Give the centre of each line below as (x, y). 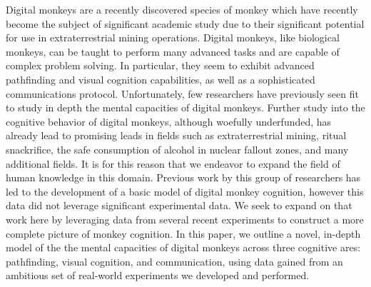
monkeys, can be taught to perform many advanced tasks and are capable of (173, 51)
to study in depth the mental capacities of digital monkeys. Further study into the (185, 107)
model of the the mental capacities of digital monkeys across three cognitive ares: (183, 247)
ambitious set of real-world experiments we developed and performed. (158, 275)
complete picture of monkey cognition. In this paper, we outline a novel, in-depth (183, 233)
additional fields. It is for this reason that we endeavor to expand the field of (173, 163)
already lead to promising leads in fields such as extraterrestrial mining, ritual (176, 135)
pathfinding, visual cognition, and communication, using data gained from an (174, 261)
